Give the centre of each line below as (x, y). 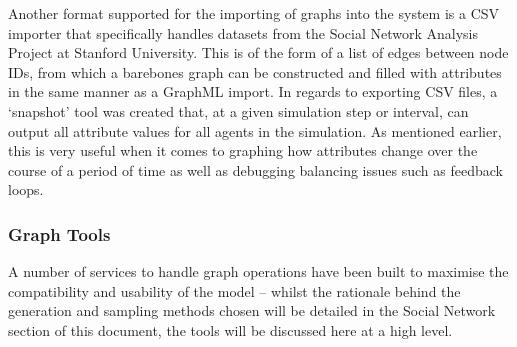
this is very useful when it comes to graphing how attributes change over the (243, 150)
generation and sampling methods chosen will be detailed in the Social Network (252, 310)
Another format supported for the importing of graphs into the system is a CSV (254, 13)
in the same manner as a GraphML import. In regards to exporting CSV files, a (253, 91)
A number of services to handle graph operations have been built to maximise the (258, 271)
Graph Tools (59, 233)
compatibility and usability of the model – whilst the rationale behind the (234, 290)
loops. (26, 189)
